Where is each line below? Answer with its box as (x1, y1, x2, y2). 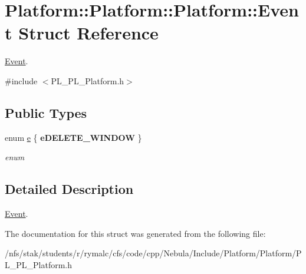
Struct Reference (18, 21, 159, 45)
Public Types (5, 103, 87, 121)
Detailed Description (5, 180, 134, 198)
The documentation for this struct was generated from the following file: (5, 227, 266, 239)
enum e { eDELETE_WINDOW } (5, 131, 142, 143)
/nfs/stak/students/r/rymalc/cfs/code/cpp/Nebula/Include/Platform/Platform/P (5, 247, 302, 259)
